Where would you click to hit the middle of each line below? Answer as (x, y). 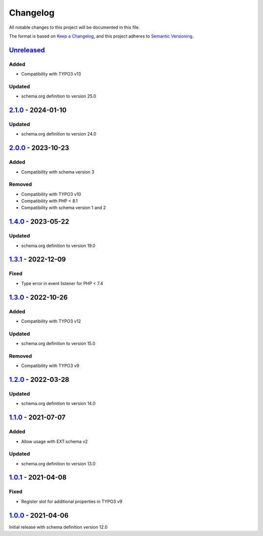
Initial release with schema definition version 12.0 (58, 527)
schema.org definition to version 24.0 (59, 134)
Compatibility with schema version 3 (58, 172)
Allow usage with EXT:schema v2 (55, 441)
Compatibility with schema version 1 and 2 (64, 208)
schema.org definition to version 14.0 (58, 403)
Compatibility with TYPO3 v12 (51, 321)
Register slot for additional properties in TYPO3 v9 (72, 501)
